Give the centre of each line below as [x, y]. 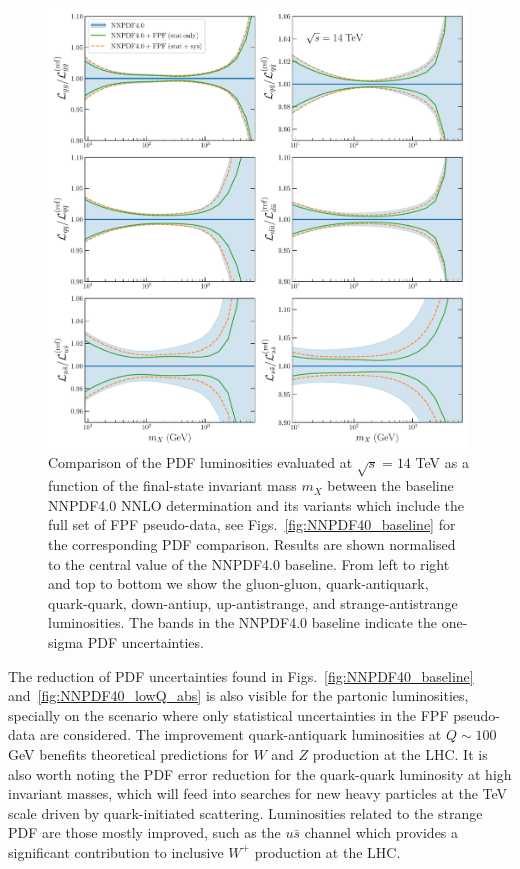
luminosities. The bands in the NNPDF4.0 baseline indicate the [243, 622]
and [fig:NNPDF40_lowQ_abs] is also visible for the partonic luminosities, [238, 695]
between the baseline [390, 485]
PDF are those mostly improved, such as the [144, 832]
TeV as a [442, 462]
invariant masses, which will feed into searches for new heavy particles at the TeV [258, 793]
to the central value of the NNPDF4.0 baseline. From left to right [249, 563]
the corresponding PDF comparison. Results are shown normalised [252, 543]
